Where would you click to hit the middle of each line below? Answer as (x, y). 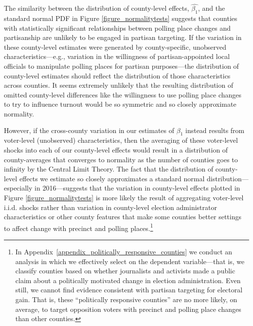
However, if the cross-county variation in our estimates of (89, 130)
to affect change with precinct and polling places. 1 (79, 227)
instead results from (215, 130)
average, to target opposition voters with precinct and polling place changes (128, 309)
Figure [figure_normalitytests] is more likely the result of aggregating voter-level (124, 197)
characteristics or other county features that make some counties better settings (123, 217)
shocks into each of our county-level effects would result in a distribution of (116, 149)
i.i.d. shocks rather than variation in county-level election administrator (110, 207)
